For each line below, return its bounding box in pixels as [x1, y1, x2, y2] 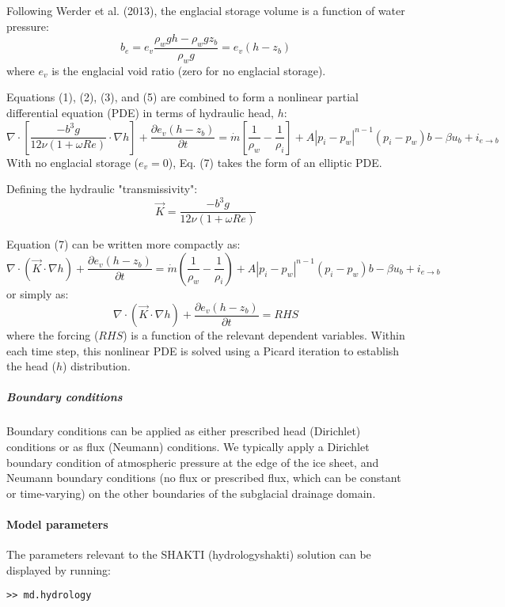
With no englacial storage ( [6, 154, 139, 170]
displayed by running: [6, 561, 111, 578]
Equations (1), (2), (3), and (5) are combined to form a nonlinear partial [6, 89, 359, 105]
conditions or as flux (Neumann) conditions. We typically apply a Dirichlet [6, 438, 370, 454]
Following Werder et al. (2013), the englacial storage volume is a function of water [6, 2, 405, 18]
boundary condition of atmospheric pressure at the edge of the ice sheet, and [6, 453, 379, 470]
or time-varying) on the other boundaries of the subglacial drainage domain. [6, 484, 376, 501]
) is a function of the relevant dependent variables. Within [123, 327, 405, 343]
